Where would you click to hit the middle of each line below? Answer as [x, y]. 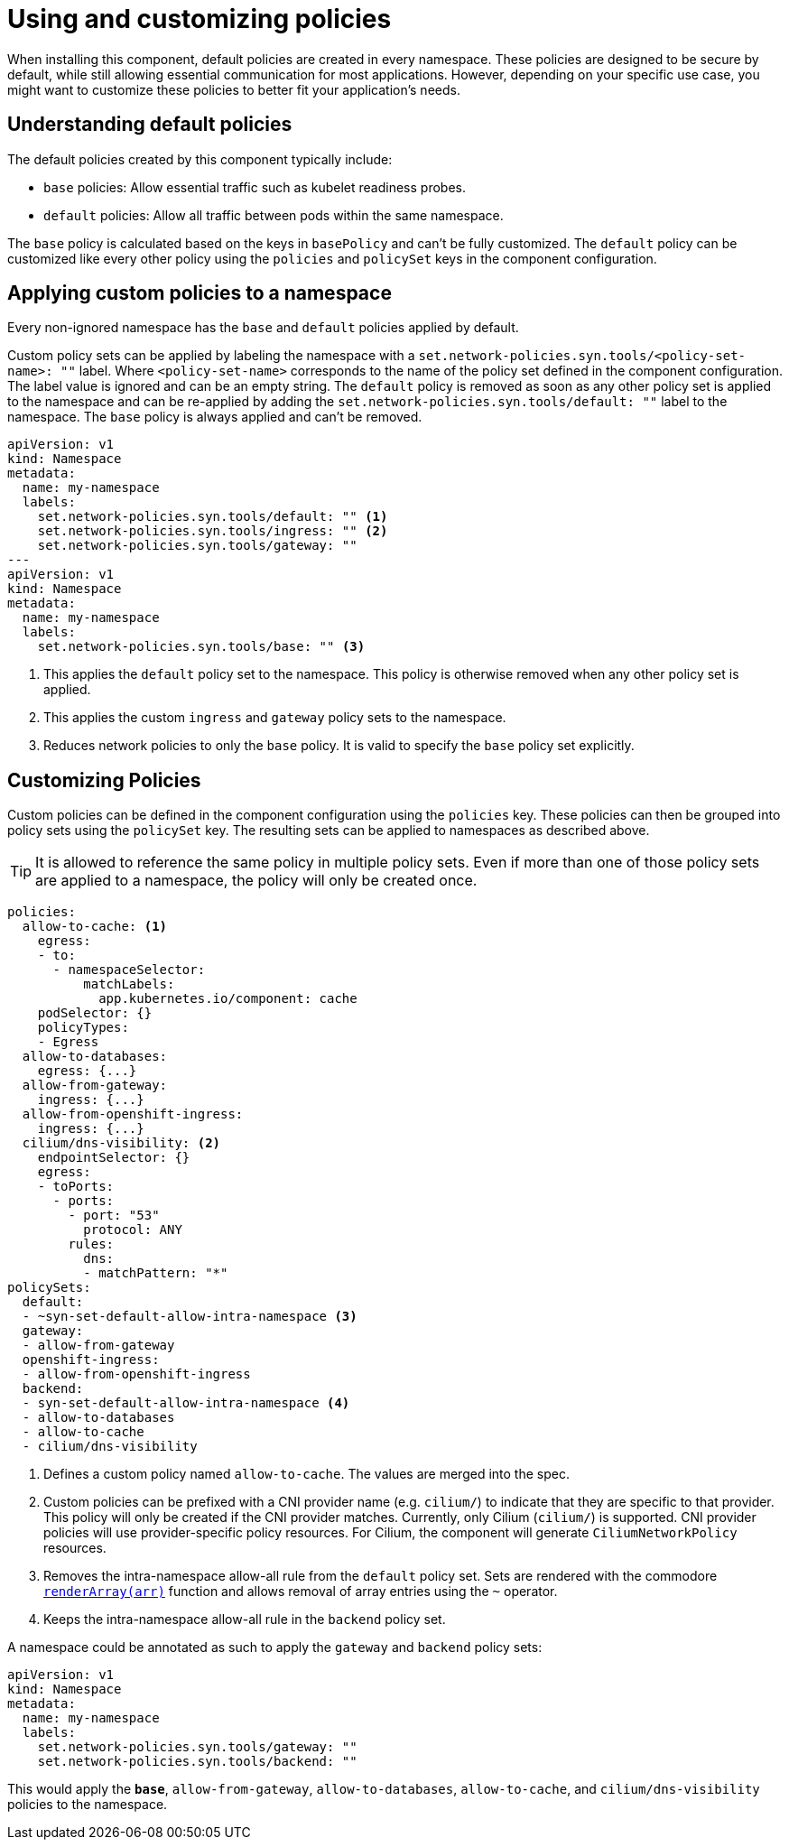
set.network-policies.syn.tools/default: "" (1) [213, 517]
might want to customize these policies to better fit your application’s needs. [234, 89]
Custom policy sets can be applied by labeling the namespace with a [211, 356]
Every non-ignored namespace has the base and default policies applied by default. [263, 328]
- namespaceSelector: [129, 970]
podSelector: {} [95, 1013]
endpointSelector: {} [114, 1158]
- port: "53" [114, 1216]
